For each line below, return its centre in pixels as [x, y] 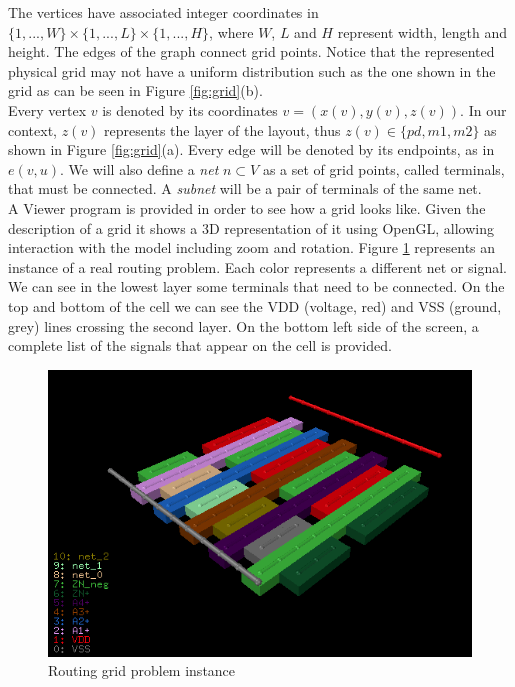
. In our [483, 109]
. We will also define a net [139, 168]
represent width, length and [422, 31]
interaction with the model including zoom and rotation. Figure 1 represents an [252, 247]
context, [32, 129]
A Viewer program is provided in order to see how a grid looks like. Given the [247, 207]
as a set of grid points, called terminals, [383, 168]
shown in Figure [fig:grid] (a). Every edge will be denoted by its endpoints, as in [251, 149]
